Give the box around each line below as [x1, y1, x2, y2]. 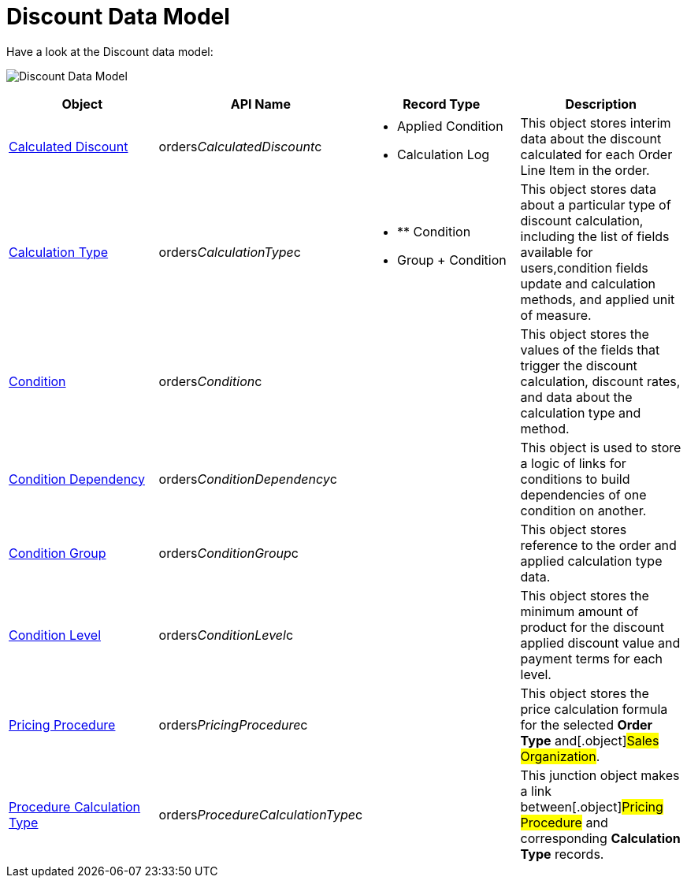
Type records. [520, 845, 604, 862]
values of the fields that [520, 341, 660, 358]
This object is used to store [520, 439, 681, 455]
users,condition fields [520, 259, 648, 276]
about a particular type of [520, 196, 671, 213]
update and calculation [520, 275, 656, 292]
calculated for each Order [520, 146, 673, 162]
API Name [230, 95, 291, 112]
